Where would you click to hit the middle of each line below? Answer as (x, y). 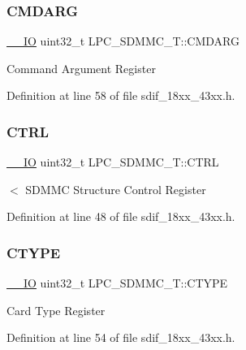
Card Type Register (56, 310)
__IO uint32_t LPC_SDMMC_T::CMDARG (123, 41)
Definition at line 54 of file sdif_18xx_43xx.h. (121, 337)
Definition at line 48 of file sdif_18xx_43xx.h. (121, 216)
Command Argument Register (81, 68)
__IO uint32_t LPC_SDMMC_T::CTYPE (117, 283)
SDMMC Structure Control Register (116, 189)
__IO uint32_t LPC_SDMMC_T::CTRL (113, 162)
